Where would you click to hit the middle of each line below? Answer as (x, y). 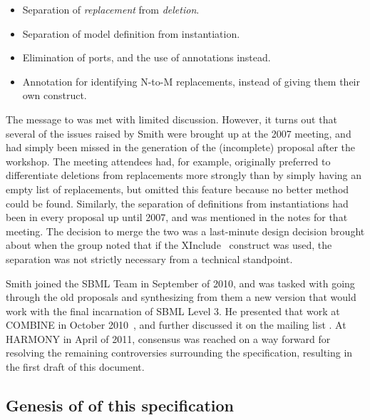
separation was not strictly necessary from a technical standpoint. (149, 258)
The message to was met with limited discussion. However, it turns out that (171, 119)
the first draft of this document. (75, 367)
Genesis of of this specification (120, 405)
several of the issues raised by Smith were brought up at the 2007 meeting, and (179, 133)
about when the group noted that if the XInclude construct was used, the (169, 245)
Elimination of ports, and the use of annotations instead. (147, 57)
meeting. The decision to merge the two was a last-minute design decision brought (185, 231)
